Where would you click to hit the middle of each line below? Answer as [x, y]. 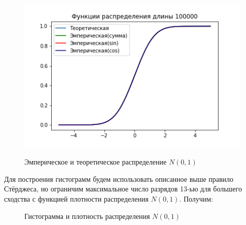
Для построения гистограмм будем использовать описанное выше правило [119, 179]
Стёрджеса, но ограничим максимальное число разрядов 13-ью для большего [123, 189]
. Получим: [196, 199]
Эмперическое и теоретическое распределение [96, 162]
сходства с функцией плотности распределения [76, 199]
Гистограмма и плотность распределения [87, 216]
